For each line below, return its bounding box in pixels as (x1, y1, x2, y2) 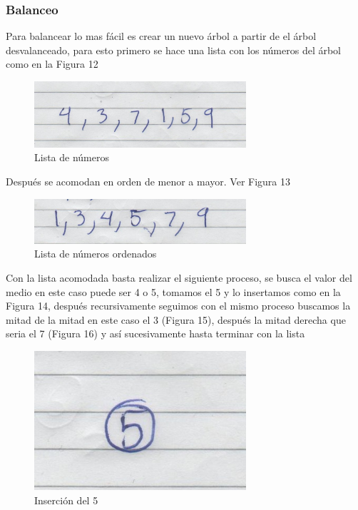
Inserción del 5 (34, 492, 98, 507)
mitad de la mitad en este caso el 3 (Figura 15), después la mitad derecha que (6, 312, 346, 327)
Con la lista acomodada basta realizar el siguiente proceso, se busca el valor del (6, 270, 352, 285)
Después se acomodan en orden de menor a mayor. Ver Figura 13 (6, 173, 290, 188)
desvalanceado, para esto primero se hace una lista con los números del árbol (6, 42, 342, 57)
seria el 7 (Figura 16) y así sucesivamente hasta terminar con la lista (6, 326, 305, 341)
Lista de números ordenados (34, 246, 157, 261)
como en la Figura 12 (6, 56, 98, 71)
